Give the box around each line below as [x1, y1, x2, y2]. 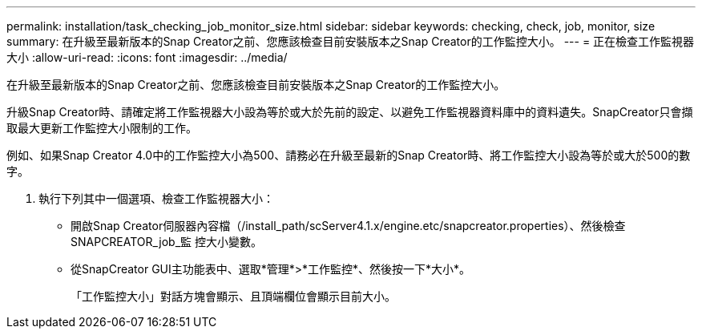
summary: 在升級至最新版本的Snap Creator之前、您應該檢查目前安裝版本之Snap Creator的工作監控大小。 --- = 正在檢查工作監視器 [6, 34, 695, 48]
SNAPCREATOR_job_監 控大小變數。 [71, 235, 262, 248]
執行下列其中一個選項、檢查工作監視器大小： [38, 192, 274, 205]
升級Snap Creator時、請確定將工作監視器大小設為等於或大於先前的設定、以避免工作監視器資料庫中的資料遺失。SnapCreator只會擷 [6, 105, 693, 119]
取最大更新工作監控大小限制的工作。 [6, 121, 197, 135]
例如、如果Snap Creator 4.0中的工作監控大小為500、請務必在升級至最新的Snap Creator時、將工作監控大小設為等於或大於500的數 [6, 148, 691, 162]
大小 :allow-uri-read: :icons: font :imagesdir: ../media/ [6, 50, 288, 64]
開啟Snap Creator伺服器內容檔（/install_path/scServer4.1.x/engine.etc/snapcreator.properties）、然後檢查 [71, 219, 626, 232]
